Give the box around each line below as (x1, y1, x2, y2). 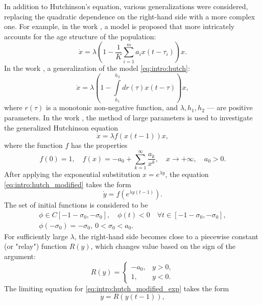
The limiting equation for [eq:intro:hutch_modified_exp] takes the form (4, 283, 229, 293)
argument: (4, 250, 36, 261)
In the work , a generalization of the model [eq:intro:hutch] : (4, 63, 190, 73)
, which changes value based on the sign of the (90, 241, 235, 251)
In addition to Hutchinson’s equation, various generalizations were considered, (4, 1, 248, 11)
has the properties (70, 140, 128, 150)
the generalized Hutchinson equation (4, 122, 118, 133)
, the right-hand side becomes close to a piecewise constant (74, 231, 258, 241)
